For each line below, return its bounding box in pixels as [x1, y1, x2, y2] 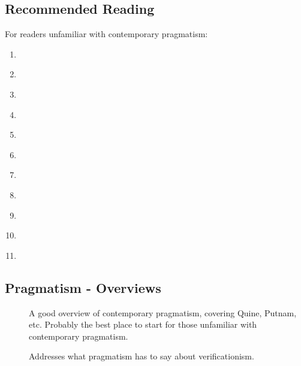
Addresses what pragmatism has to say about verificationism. [29, 350, 254, 362]
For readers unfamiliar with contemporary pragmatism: [5, 28, 208, 40]
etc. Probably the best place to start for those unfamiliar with [29, 318, 257, 331]
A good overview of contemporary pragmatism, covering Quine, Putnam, [29, 306, 297, 319]
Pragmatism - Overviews [5, 278, 161, 297]
